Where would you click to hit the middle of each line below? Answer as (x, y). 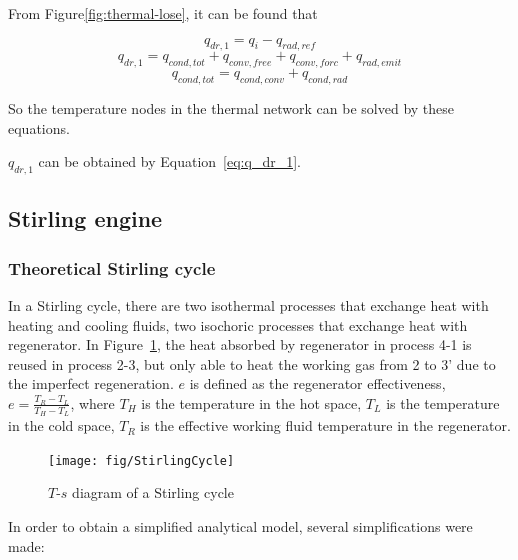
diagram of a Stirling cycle (153, 492)
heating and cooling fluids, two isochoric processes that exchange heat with (238, 324)
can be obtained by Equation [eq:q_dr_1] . (169, 161)
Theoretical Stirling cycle (112, 267)
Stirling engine (85, 218)
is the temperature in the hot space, (251, 402)
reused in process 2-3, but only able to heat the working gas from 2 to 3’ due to (252, 363)
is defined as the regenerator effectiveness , (317, 383)
